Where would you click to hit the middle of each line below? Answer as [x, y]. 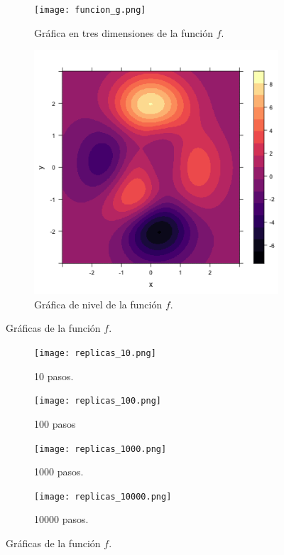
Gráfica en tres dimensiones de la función [124, 32]
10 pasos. [54, 376]
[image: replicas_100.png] [98, 401]
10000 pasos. [61, 519]
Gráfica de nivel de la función [98, 304]
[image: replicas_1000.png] [100, 449]
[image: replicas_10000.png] [103, 496]
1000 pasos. [59, 472]
